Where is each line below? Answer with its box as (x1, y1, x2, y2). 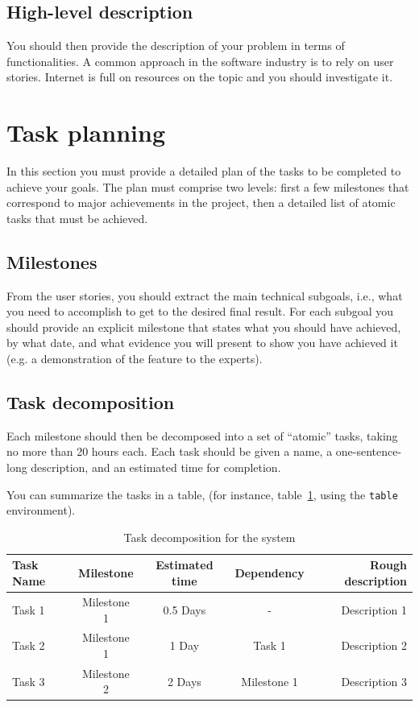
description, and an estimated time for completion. (31, 459, 281, 476)
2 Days (167, 672, 201, 689)
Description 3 (341, 672, 407, 689)
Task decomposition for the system (123, 528, 296, 545)
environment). (6, 502, 76, 519)
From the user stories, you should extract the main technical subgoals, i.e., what (6, 287, 403, 304)
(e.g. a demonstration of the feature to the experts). (6, 350, 263, 367)
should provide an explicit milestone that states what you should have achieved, (6, 318, 401, 335)
